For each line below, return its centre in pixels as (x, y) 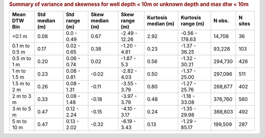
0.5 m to (22, 58)
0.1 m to (21, 46)
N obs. (221, 21)
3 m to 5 (22, 109)
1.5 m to (21, 83)
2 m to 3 (22, 96)
